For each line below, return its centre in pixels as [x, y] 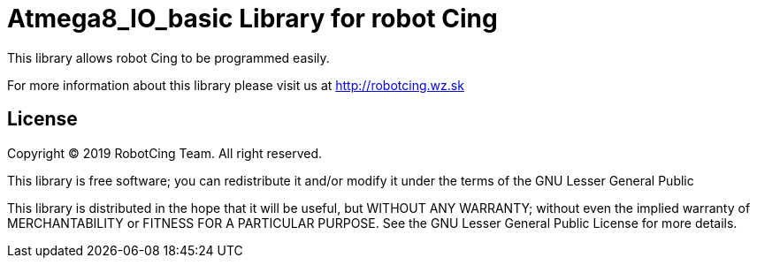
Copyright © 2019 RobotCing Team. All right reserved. [165, 153]
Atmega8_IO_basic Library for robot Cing [252, 19]
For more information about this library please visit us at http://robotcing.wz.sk [236, 85]
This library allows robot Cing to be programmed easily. [168, 57]
